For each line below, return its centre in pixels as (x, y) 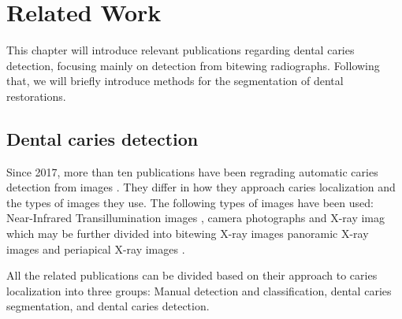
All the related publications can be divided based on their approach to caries (192, 275)
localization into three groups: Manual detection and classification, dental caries (199, 290)
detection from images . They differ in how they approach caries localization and (201, 187)
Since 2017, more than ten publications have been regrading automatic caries (192, 171)
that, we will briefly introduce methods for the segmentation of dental (175, 81)
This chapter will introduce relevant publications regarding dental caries (181, 50)
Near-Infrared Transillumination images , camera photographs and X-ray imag (196, 218)
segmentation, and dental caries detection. (108, 306)
